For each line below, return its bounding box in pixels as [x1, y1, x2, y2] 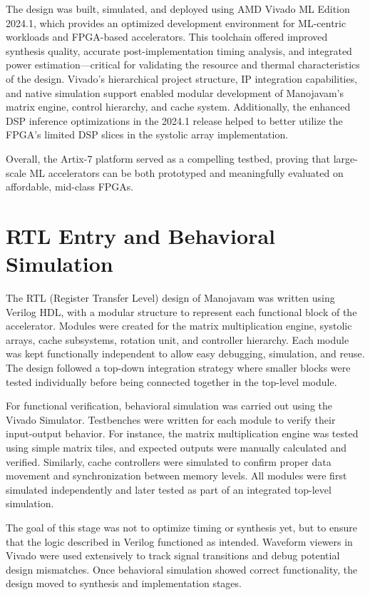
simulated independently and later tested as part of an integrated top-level [6, 482, 332, 497]
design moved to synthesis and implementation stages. [6, 576, 242, 591]
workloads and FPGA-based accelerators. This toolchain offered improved [6, 29, 328, 44]
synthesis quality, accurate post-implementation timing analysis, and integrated [6, 43, 352, 58]
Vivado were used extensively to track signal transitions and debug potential [6, 548, 340, 563]
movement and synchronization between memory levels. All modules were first [6, 468, 347, 483]
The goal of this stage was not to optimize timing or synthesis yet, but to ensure [6, 519, 357, 534]
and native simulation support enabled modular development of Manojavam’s [6, 85, 344, 100]
